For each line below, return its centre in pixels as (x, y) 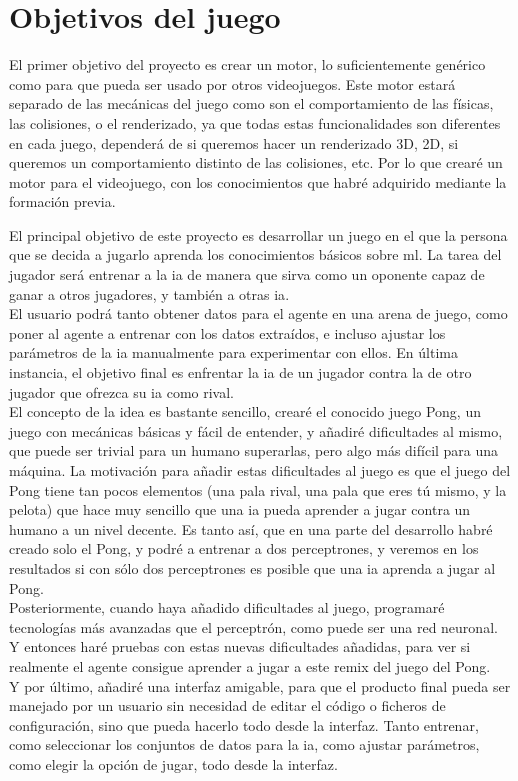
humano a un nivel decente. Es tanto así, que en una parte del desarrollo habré (251, 528)
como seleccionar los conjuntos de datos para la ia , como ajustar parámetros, (244, 744)
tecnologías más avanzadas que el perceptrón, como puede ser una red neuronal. (253, 626)
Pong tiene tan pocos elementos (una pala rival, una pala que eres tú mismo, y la (258, 489)
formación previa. (62, 201)
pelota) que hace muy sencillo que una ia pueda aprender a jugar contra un (240, 509)
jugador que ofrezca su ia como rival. (121, 391)
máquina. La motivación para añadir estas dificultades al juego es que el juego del (260, 470)
